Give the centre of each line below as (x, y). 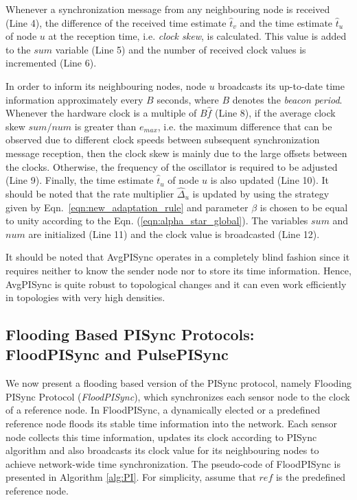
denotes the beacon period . (287, 99)
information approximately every (74, 99)
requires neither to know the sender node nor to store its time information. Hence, (178, 270)
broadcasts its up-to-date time (281, 85)
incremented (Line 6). (51, 63)
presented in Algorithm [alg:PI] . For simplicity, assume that (131, 477)
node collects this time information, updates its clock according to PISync (161, 437)
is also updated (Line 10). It (270, 180)
